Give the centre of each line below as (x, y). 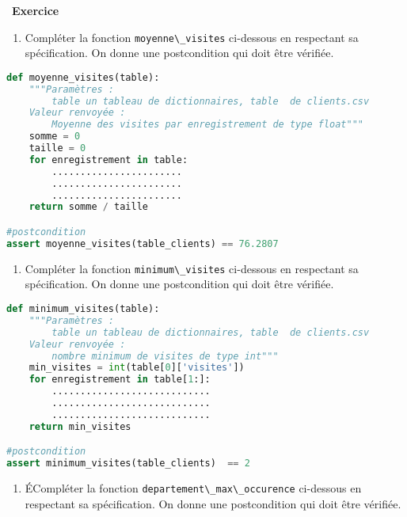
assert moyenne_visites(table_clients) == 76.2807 (143, 243)
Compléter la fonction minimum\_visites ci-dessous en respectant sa (192, 268)
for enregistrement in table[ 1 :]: (120, 380)
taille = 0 (57, 148)
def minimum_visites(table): (83, 309)
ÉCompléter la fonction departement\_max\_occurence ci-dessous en (193, 488)
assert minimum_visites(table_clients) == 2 (128, 464)
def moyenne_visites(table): (83, 77)
